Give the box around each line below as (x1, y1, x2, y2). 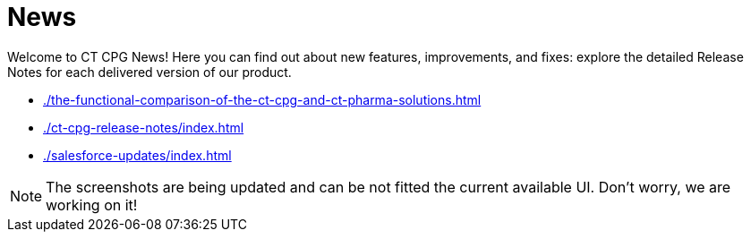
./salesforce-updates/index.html (43, 147, 232, 163)
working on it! (46, 195, 138, 214)
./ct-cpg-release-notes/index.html (43, 119, 244, 135)
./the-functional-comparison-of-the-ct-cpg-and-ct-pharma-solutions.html (43, 91, 482, 107)
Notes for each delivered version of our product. (7, 64, 292, 80)
